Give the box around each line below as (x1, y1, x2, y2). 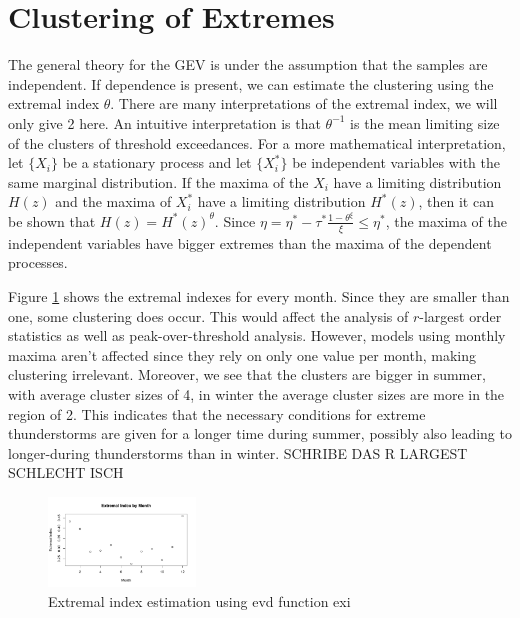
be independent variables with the (292, 152, 500, 173)
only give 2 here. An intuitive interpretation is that (8, 112, 321, 133)
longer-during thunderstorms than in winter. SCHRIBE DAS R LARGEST (8, 442, 468, 463)
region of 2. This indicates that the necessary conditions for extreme (8, 403, 426, 424)
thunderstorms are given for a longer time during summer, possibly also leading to (8, 423, 512, 444)
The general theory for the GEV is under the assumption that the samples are (8, 54, 488, 75)
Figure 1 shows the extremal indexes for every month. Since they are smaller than (8, 285, 510, 306)
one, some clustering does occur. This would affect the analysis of (8, 305, 409, 326)
